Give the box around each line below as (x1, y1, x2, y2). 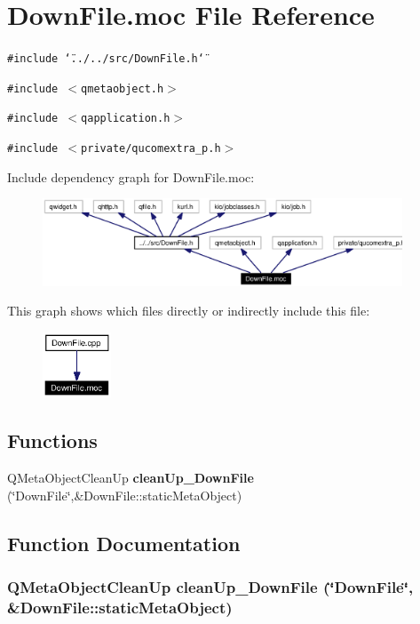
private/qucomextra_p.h (81, 142, 221, 156)
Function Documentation (7, 529, 241, 556)
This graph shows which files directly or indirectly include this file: (7, 301, 370, 320)
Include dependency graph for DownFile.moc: (7, 167, 255, 186)
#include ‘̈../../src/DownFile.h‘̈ (7, 52, 204, 66)
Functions (7, 427, 98, 454)
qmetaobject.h (81, 82, 164, 95)
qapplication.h (81, 112, 170, 125)
